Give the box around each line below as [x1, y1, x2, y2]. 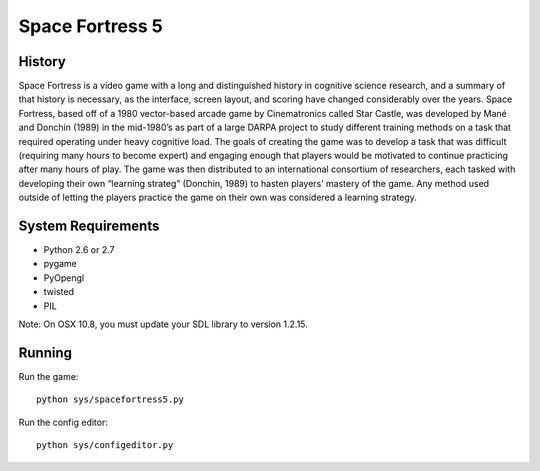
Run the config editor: [18, 416, 109, 428]
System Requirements [18, 218, 160, 234]
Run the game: [18, 370, 79, 382]
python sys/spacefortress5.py [36, 394, 185, 405]
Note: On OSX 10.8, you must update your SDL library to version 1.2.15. [18, 318, 309, 330]
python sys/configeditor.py [36, 440, 174, 451]
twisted [43, 286, 75, 298]
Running [18, 344, 73, 361]
